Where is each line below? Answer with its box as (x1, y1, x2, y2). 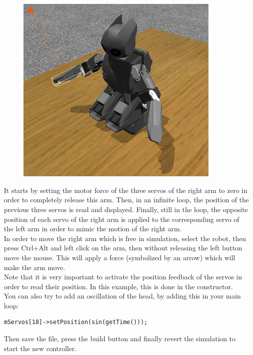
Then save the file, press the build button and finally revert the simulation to (4, 333, 235, 344)
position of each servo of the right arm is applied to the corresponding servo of (4, 214, 239, 224)
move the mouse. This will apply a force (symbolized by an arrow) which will (4, 252, 235, 262)
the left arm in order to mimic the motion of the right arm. (4, 223, 182, 234)
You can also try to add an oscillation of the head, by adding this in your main (4, 291, 241, 301)
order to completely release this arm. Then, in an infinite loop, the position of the (4, 194, 249, 205)
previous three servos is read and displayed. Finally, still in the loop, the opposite (4, 204, 248, 214)
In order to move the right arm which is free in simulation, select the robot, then (4, 233, 246, 243)
